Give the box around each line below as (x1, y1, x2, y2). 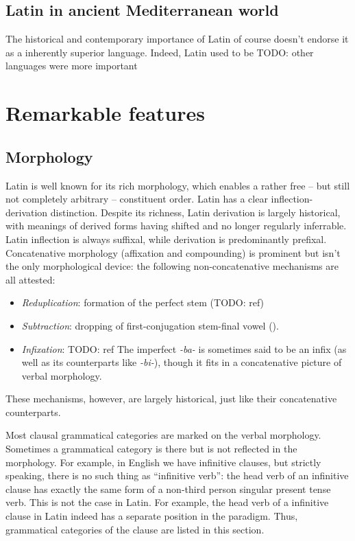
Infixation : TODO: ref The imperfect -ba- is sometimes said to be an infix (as (21, 341, 347, 356)
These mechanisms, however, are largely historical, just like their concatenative (5, 391, 337, 406)
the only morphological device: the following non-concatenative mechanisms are (5, 259, 339, 273)
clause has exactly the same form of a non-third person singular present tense (5, 481, 331, 496)
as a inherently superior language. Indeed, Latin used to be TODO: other (5, 45, 314, 59)
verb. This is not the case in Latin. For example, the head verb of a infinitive (5, 495, 329, 509)
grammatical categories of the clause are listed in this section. (5, 522, 265, 536)
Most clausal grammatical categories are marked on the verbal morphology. (5, 428, 321, 442)
